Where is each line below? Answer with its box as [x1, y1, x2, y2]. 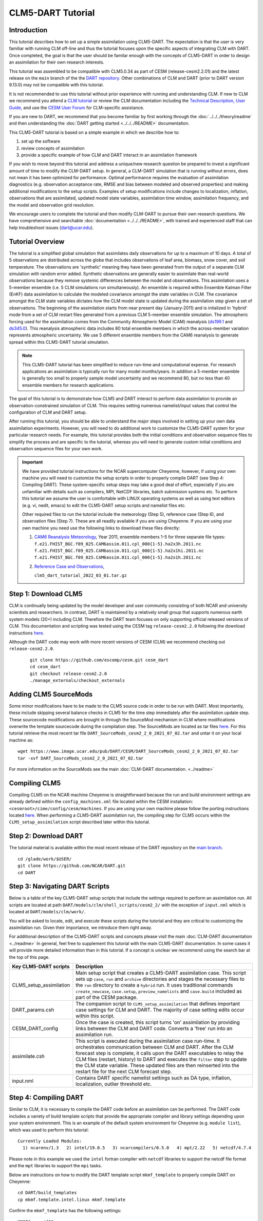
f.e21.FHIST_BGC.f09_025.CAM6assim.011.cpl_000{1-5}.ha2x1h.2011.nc [34, 555, 202, 560]
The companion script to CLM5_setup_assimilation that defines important [75, 1000, 241, 1007]
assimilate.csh [12, 1053, 45, 1059]
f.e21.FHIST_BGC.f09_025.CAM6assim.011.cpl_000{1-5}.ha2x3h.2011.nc [34, 541, 202, 547]
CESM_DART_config [12, 1025, 58, 1032]
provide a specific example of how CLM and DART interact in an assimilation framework [21, 152, 197, 158]
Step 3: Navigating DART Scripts [9, 882, 110, 891]
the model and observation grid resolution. [9, 202, 94, 208]
